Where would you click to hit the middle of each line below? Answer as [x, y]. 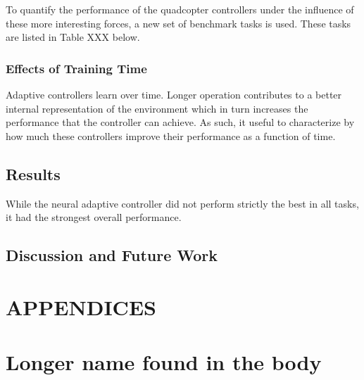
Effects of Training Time [76, 68]
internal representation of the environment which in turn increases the [157, 108]
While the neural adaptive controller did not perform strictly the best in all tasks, [182, 203]
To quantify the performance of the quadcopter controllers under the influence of [180, 9]
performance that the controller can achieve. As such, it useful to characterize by [180, 122]
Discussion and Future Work [112, 255]
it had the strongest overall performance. [94, 217]
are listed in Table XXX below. [73, 37]
